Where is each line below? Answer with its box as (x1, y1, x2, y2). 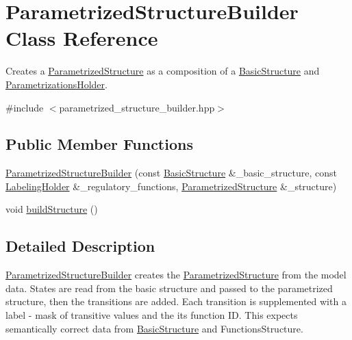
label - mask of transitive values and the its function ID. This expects (5, 308, 298, 322)
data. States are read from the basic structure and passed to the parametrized (5, 280, 333, 295)
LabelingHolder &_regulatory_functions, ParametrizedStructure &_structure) (5, 179, 337, 193)
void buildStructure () (5, 202, 98, 216)
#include (5, 100, 44, 114)
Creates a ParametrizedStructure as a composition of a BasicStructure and (5, 64, 320, 78)
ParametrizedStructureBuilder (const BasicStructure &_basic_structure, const (5, 166, 337, 180)
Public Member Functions (5, 133, 193, 155)
